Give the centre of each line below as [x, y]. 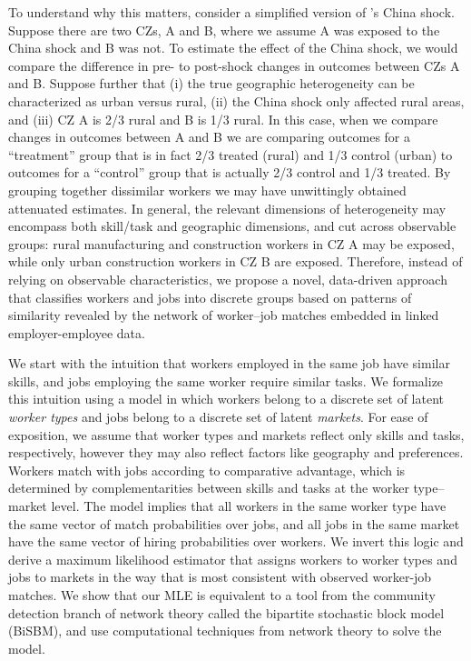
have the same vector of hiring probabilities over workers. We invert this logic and [236, 541]
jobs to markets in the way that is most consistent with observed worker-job [220, 577]
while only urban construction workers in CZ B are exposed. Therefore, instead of [235, 261]
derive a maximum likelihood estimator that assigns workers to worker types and [233, 559]
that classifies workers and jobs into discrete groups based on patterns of [210, 297]
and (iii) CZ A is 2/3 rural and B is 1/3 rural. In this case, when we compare [223, 119]
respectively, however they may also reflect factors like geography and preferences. [236, 452]
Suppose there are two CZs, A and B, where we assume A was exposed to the [224, 30]
